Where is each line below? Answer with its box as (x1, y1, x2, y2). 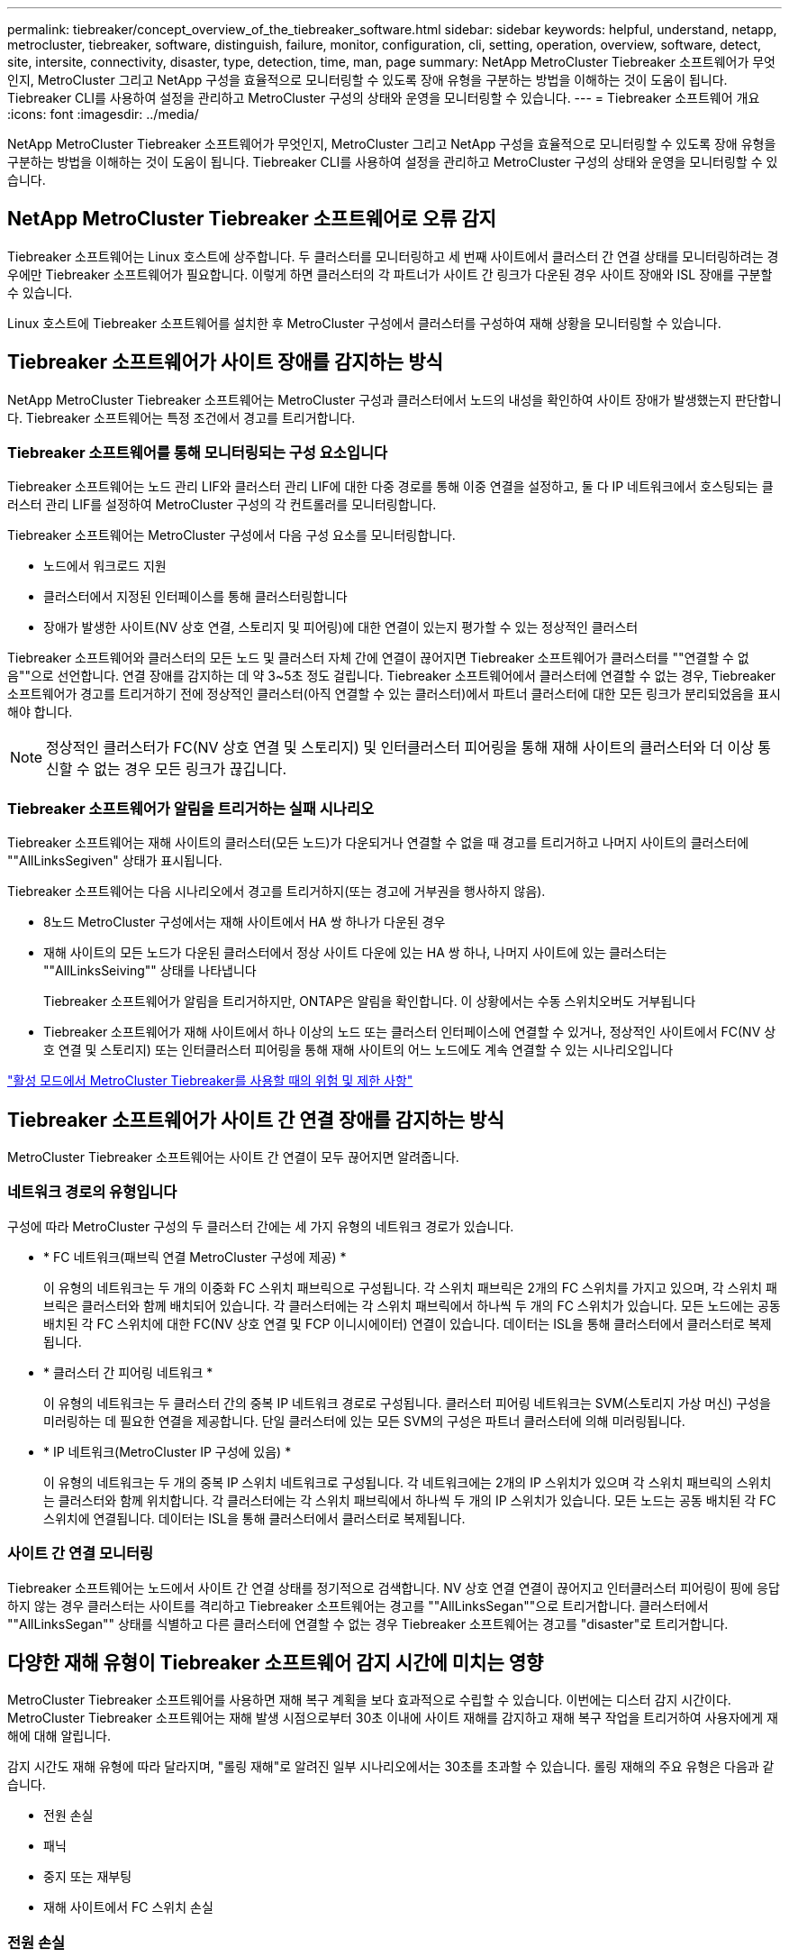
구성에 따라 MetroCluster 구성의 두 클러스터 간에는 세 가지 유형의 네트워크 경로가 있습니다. (7, 1218, 514, 1234)
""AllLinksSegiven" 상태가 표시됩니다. (7, 853, 222, 869)
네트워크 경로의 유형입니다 (7, 1183, 177, 1202)
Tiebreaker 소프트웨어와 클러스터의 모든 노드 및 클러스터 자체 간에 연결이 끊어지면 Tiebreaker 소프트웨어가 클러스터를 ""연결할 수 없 (7, 650, 749, 666)
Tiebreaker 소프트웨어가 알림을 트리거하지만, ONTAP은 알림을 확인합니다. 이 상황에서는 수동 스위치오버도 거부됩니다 (43, 993, 696, 1010)
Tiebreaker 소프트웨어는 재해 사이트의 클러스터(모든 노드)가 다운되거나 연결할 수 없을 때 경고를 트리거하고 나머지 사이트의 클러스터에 (7, 835, 749, 851)
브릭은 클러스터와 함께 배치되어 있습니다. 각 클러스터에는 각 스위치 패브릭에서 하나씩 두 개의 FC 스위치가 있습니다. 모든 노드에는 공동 (43, 1297, 781, 1313)
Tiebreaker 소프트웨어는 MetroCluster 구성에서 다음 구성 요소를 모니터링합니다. (7, 527, 456, 544)
